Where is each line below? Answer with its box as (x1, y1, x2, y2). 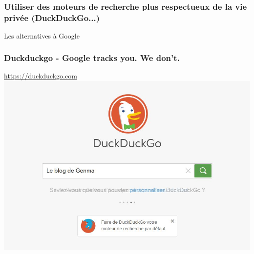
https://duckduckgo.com (4, 70, 77, 80)
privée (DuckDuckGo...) (4, 11, 100, 23)
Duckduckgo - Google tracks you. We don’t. (4, 51, 180, 63)
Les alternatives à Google (4, 31, 80, 41)
